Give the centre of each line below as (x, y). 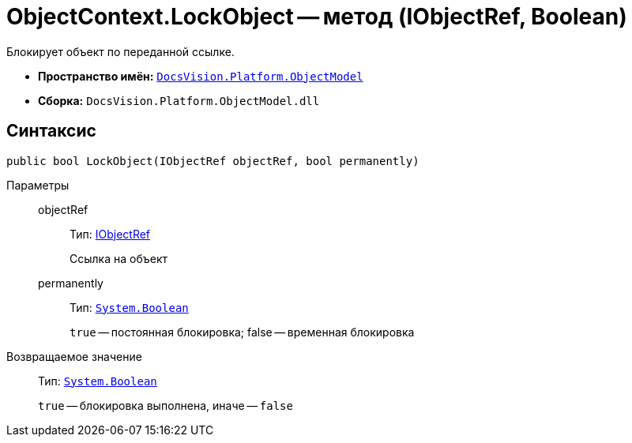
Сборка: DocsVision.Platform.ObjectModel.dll (179, 100)
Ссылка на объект (118, 258)
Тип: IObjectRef (110, 234)
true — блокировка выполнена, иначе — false (166, 405)
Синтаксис (51, 131)
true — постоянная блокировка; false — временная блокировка (242, 332)
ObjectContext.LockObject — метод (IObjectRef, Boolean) (317, 17)
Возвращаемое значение (74, 356)
